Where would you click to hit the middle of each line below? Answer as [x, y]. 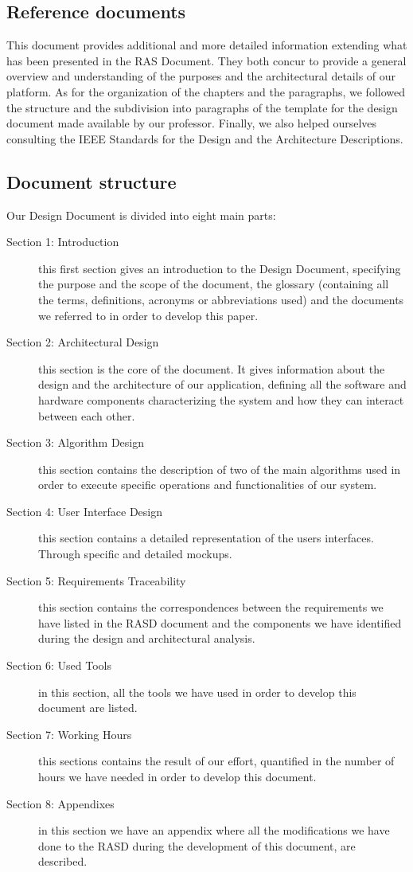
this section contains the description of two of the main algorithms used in [220, 469]
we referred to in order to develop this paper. [148, 315]
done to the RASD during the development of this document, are [197, 845]
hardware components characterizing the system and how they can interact [221, 399]
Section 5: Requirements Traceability [96, 580]
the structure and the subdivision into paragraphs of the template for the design [202, 107]
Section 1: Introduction [63, 242]
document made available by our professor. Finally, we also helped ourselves [192, 123]
